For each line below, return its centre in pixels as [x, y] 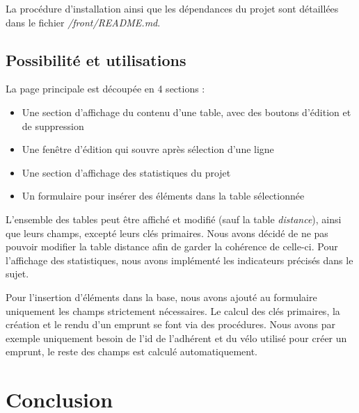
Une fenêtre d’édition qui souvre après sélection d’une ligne [148, 149]
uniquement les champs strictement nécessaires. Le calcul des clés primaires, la [173, 310]
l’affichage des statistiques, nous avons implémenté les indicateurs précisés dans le [179, 260]
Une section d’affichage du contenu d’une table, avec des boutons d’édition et [186, 112]
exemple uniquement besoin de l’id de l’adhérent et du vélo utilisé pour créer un [176, 338]
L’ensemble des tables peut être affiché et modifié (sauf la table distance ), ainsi [174, 219]
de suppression [53, 125]
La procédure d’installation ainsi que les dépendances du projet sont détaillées [172, 8]
